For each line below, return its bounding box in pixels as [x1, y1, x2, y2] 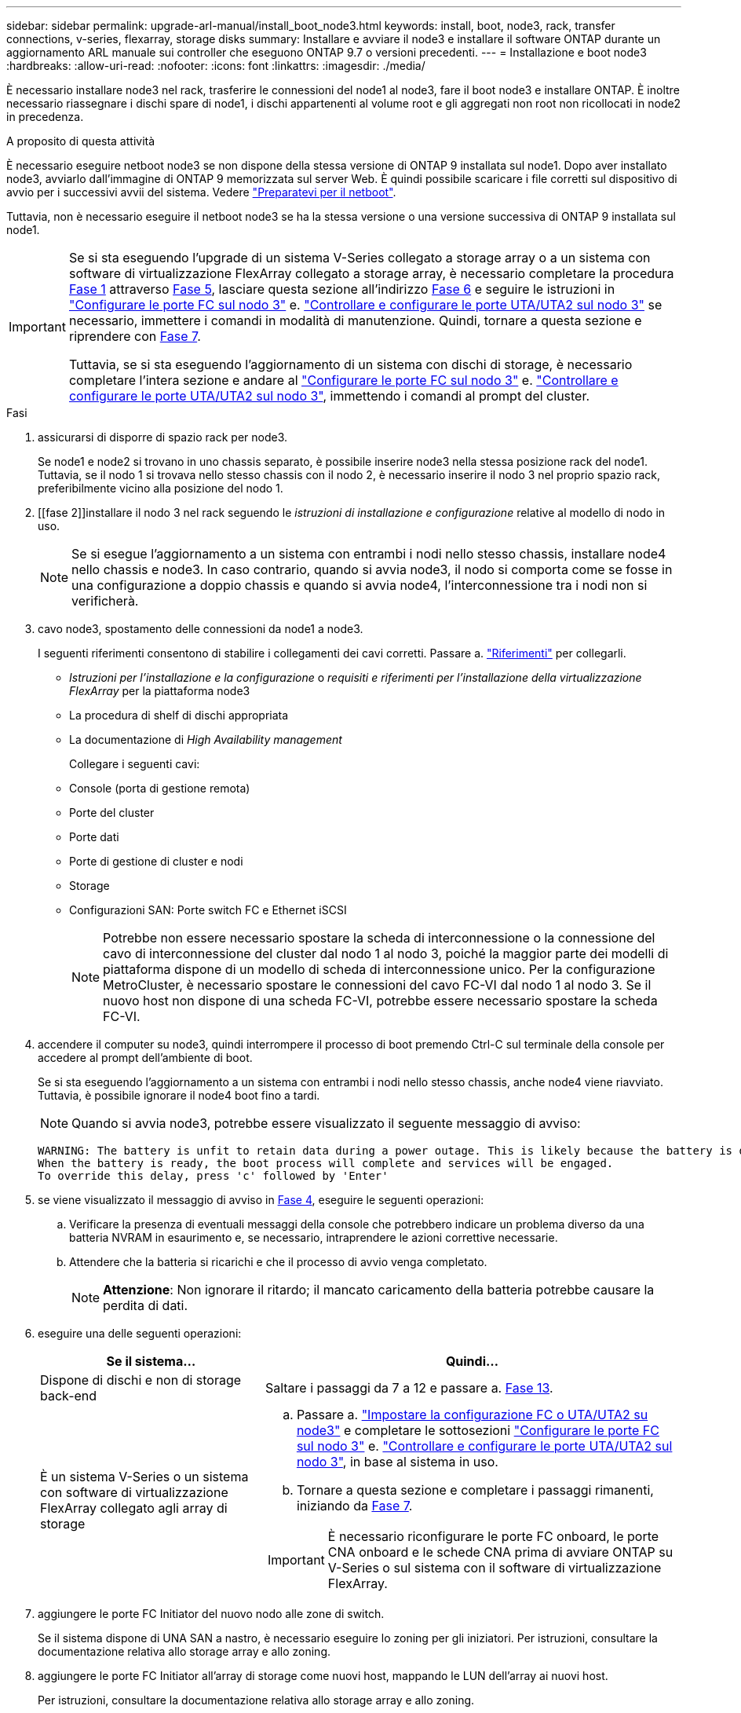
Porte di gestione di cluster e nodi [69, 855, 243, 868]
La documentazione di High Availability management [69, 733, 342, 746]
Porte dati [69, 830, 119, 844]
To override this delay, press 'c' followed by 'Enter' [38, 1169, 389, 1182]
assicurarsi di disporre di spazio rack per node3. [38, 430, 288, 444]
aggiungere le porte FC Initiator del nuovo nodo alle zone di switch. [38, 1607, 385, 1620]
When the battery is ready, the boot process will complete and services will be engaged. [38, 1157, 614, 1169]
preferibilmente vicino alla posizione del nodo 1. [38, 481, 283, 495]
